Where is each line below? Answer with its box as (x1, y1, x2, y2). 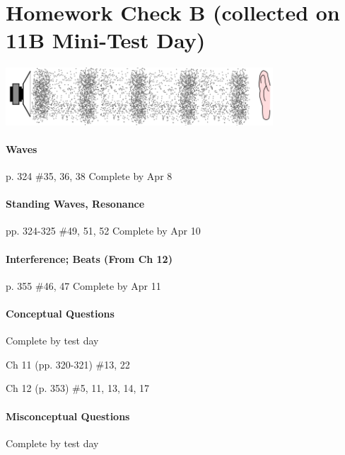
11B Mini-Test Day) (6, 26, 206, 55)
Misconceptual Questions (6, 408, 130, 423)
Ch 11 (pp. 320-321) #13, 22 (6, 356, 130, 371)
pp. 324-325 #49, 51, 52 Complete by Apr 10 (6, 223, 201, 238)
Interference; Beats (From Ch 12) (6, 251, 172, 266)
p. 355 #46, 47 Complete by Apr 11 (6, 278, 161, 293)
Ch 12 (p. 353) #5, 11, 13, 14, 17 (6, 381, 149, 395)
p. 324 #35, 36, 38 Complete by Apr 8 (6, 169, 172, 184)
